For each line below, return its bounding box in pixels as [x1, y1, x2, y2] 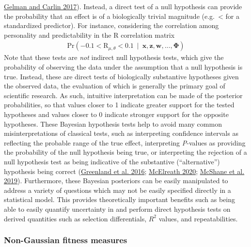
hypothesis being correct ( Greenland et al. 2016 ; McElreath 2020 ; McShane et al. [4, 166, 245, 176]
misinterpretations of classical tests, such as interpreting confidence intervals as [4, 128, 238, 138]
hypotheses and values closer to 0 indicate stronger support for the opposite [4, 109, 229, 119]
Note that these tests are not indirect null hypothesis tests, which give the [4, 52, 224, 62]
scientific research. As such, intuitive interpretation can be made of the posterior [4, 90, 243, 100]
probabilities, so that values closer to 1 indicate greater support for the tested [4, 100, 235, 110]
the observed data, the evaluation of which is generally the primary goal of [4, 81, 225, 91]
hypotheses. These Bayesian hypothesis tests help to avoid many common [4, 118, 222, 129]
